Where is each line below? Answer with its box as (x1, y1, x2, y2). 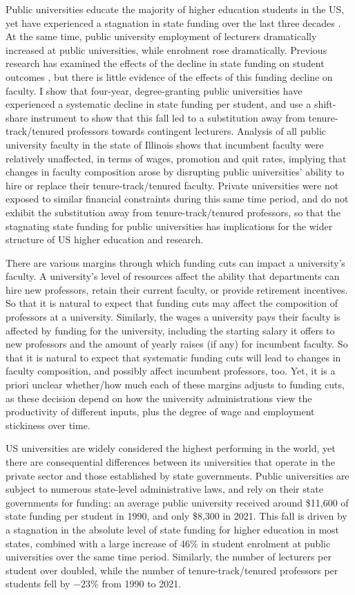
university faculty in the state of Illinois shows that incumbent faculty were (6, 137, 324, 151)
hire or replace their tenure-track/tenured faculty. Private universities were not (6, 178, 339, 192)
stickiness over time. (6, 417, 90, 432)
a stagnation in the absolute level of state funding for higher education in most (6, 522, 340, 536)
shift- (314, 97, 336, 111)
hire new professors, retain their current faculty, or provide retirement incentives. (6, 282, 348, 296)
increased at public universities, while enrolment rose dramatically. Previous (6, 42, 327, 57)
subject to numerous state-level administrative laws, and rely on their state (6, 482, 323, 496)
